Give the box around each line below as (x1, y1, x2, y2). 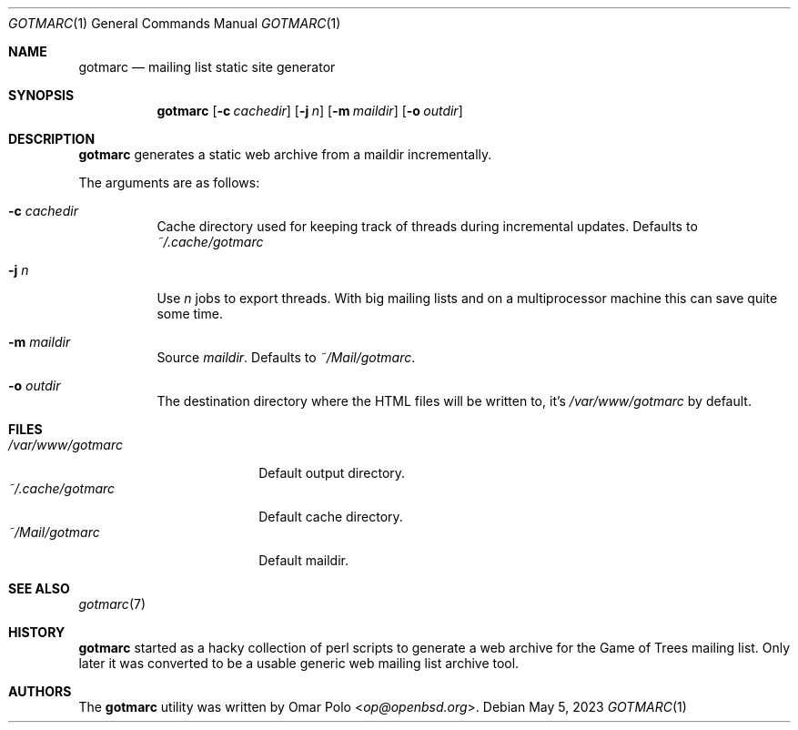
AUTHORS (8, 684, 72, 699)
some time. (157, 306, 223, 321)
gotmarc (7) (78, 596, 146, 612)
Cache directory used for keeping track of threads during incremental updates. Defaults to (157, 218, 698, 234)
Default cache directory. (258, 509, 403, 524)
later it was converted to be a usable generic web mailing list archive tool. (78, 655, 520, 671)
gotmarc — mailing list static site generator (78, 59, 336, 75)
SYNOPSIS (8, 87, 75, 103)
